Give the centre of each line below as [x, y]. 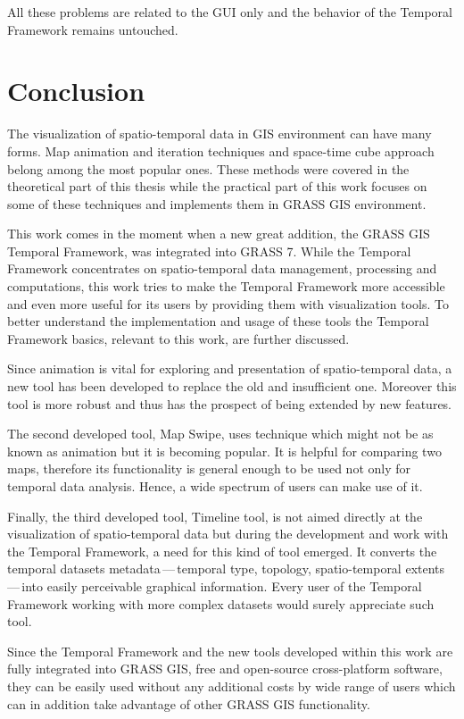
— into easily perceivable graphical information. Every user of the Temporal [215, 585]
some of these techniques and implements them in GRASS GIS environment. [217, 203]
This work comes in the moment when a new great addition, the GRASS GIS [219, 234]
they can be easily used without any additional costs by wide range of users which [232, 686]
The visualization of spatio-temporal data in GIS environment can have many [220, 134]
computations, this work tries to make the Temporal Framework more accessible [226, 286]
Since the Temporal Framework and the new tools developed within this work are [230, 651]
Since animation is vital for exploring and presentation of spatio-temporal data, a [230, 368]
